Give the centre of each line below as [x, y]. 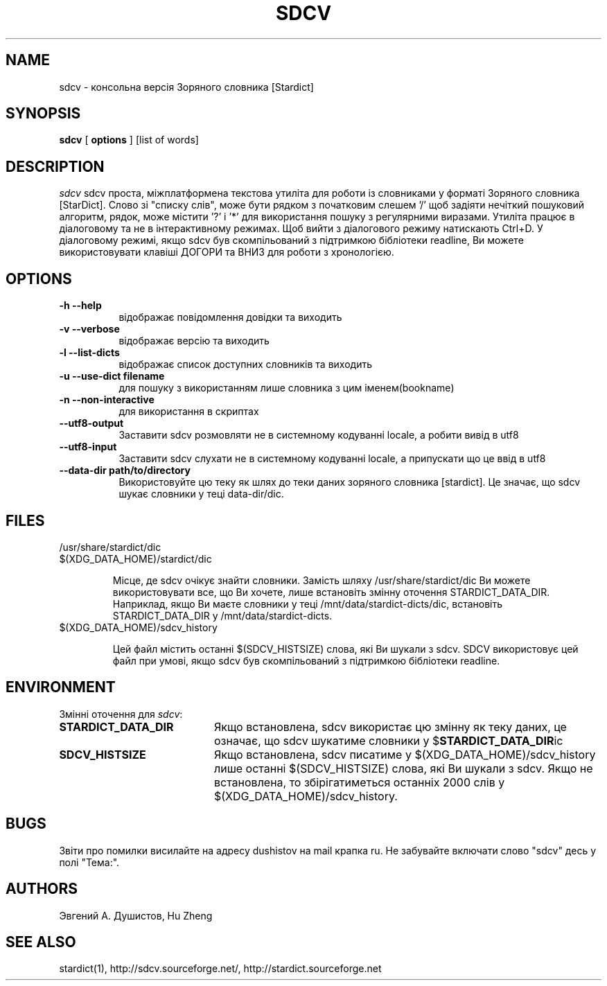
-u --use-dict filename [112, 376]
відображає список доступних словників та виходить [245, 364]
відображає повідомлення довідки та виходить [230, 317]
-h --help [80, 306]
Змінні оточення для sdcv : [121, 714]
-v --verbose [89, 329]
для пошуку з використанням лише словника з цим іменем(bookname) [287, 388]
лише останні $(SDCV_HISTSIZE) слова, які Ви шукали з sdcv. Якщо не [403, 768]
